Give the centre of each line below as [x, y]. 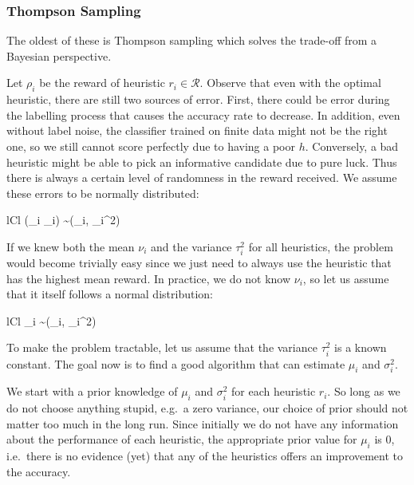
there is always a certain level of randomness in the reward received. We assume [202, 177]
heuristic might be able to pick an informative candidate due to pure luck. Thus [202, 162]
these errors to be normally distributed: [103, 193]
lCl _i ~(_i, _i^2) [51, 320]
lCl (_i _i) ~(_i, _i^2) [63, 220]
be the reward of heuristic [102, 83]
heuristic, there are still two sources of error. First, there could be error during [198, 99]
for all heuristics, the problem [321, 246]
